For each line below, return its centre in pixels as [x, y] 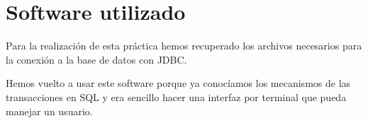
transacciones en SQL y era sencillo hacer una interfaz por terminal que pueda [176, 96]
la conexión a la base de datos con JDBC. [96, 59]
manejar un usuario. [49, 111]
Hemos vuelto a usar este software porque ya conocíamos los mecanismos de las [178, 83]
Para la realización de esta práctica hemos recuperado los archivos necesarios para [184, 46]
